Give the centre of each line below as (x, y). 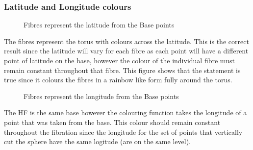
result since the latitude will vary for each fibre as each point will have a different (126, 51)
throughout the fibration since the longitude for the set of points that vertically (123, 132)
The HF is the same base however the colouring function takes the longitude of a (126, 112)
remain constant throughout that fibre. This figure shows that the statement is (122, 70)
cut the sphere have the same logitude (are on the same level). (97, 141)
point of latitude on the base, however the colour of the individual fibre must (119, 60)
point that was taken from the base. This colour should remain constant (112, 122)
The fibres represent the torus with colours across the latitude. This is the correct (126, 41)
